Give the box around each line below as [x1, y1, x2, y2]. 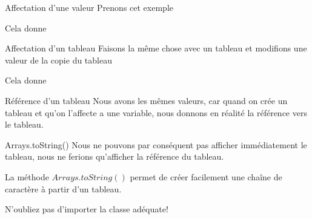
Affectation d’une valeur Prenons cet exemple [5, 1, 174, 13]
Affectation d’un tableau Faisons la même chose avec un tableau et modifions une [5, 42, 307, 54]
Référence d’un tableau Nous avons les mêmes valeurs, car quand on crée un [5, 94, 288, 106]
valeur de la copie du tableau [5, 53, 112, 66]
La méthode [5, 170, 49, 183]
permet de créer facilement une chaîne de [130, 170, 282, 183]
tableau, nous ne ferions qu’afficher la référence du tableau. [5, 150, 224, 163]
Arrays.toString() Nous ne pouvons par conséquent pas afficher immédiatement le [5, 138, 307, 151]
